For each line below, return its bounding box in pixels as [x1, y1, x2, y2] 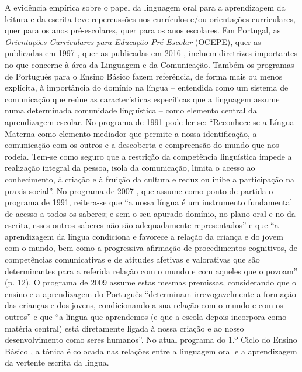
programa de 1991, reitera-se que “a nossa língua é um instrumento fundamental [5, 196, 293, 208]
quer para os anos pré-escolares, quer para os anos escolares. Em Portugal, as [5, 24, 281, 36]
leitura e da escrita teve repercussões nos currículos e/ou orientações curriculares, [5, 12, 296, 25]
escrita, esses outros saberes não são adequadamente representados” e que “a [5, 219, 279, 231]
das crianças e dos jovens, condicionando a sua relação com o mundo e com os [5, 299, 283, 311]
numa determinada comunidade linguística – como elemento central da [5, 104, 257, 116]
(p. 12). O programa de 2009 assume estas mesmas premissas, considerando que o [5, 276, 297, 288]
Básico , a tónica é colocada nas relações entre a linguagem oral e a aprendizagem [5, 345, 297, 357]
